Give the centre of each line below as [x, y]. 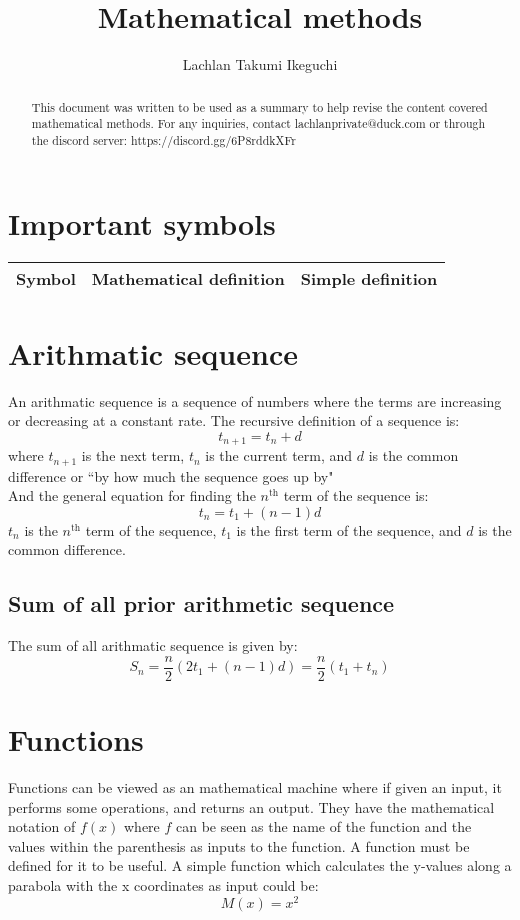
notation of [42, 826]
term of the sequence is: [356, 495]
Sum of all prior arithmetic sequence [201, 603]
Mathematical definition [188, 279]
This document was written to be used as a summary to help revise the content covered [259, 106]
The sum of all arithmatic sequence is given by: [153, 645]
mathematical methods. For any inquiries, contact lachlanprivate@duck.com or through [258, 123]
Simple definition [369, 279]
